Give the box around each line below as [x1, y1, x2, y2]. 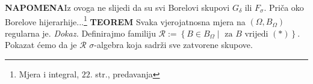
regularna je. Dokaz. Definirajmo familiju [5, 26, 156, 39]
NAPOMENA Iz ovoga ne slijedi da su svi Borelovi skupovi [5, 1, 230, 13]
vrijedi [244, 29, 268, 38]
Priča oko [269, 1, 304, 13]
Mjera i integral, [19, 68, 79, 80]
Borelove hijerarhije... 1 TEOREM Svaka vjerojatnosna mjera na [5, 13, 246, 28]
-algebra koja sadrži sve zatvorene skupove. [94, 38, 253, 51]
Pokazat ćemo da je [5, 38, 77, 51]
